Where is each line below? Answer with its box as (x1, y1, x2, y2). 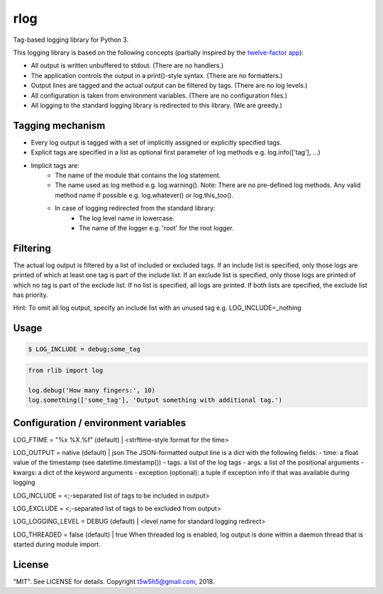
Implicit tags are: (30, 161, 79, 169)
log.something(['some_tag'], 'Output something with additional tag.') (28, 396, 283, 404)
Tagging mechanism (13, 119, 106, 131)
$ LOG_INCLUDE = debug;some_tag (28, 345, 141, 354)
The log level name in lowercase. (79, 213, 175, 223)
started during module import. (13, 540, 101, 549)
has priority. (13, 291, 49, 299)
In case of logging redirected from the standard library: (55, 204, 216, 213)
